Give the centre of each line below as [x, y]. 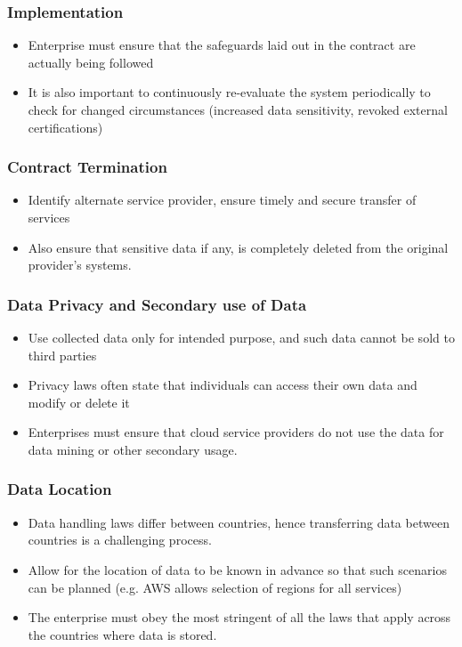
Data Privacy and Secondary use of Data [157, 304]
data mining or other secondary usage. [133, 449]
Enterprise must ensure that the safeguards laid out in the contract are [222, 45]
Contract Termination [87, 167]
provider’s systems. [80, 265]
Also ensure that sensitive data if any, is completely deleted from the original [238, 247]
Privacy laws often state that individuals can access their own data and [223, 385]
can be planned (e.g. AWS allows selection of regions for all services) [215, 587]
